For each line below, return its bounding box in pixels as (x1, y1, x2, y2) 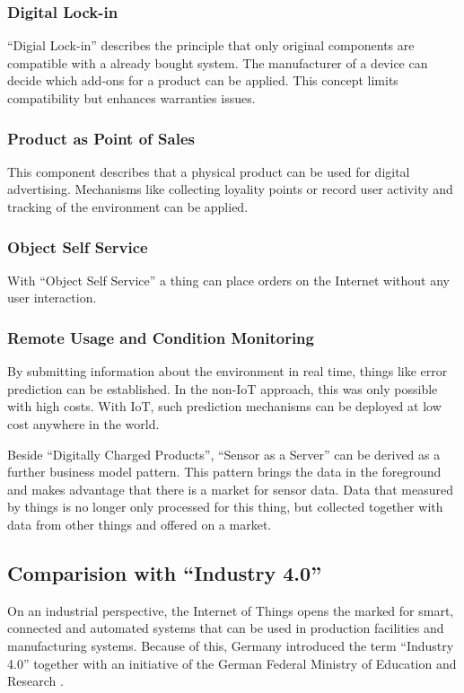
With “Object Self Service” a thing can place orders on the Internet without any (7, 270, 450, 289)
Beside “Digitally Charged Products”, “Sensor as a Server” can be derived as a (7, 444, 441, 463)
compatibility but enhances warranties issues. (7, 89, 256, 107)
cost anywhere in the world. (7, 415, 160, 433)
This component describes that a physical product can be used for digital (7, 162, 410, 180)
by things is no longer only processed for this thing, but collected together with (7, 497, 443, 516)
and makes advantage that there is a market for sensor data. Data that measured (7, 479, 453, 498)
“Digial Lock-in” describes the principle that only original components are (7, 36, 415, 55)
